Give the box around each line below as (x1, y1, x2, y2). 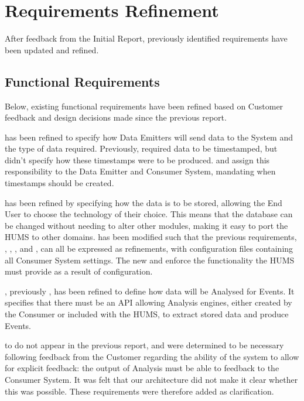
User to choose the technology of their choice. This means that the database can (5, 208, 293, 220)
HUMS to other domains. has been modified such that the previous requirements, (5, 231, 297, 243)
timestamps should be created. (5, 177, 114, 189)
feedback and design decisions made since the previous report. (5, 111, 227, 124)
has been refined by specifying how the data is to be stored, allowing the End (5, 196, 282, 208)
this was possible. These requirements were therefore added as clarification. (5, 385, 274, 397)
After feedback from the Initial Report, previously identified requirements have (5, 32, 288, 44)
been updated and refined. (5, 43, 99, 56)
